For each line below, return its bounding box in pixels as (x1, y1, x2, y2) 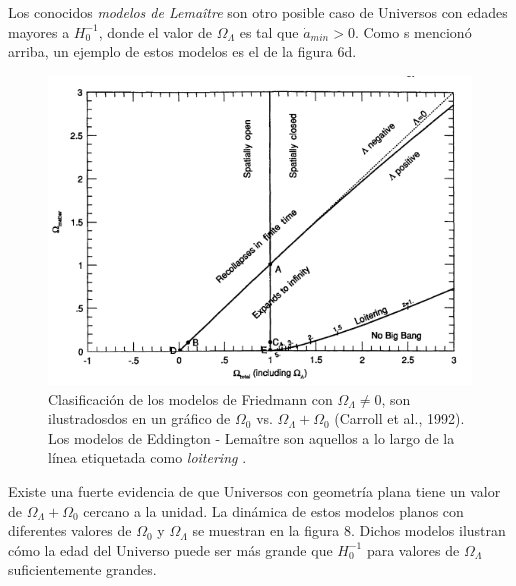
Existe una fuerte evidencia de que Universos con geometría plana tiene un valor (8, 481, 501, 501)
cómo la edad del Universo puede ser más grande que (8, 539, 333, 560)
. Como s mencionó (354, 21, 472, 42)
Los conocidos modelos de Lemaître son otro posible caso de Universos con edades (8, 2, 508, 22)
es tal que (239, 21, 299, 42)
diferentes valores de (8, 520, 132, 541)
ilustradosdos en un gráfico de (48, 408, 231, 429)
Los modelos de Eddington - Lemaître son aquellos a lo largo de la (48, 427, 455, 448)
